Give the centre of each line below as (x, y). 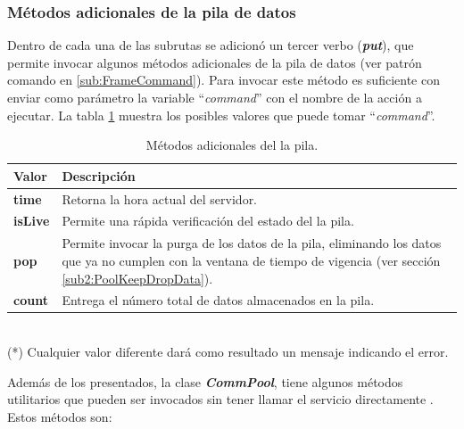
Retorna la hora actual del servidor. (160, 198)
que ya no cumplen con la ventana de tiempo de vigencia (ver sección (251, 260)
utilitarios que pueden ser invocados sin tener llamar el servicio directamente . (220, 399)
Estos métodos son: (60, 416)
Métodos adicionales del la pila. (232, 145)
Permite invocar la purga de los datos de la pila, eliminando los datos (252, 243)
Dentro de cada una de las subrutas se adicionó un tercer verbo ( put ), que (211, 45)
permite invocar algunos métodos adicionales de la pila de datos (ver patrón (215, 62)
